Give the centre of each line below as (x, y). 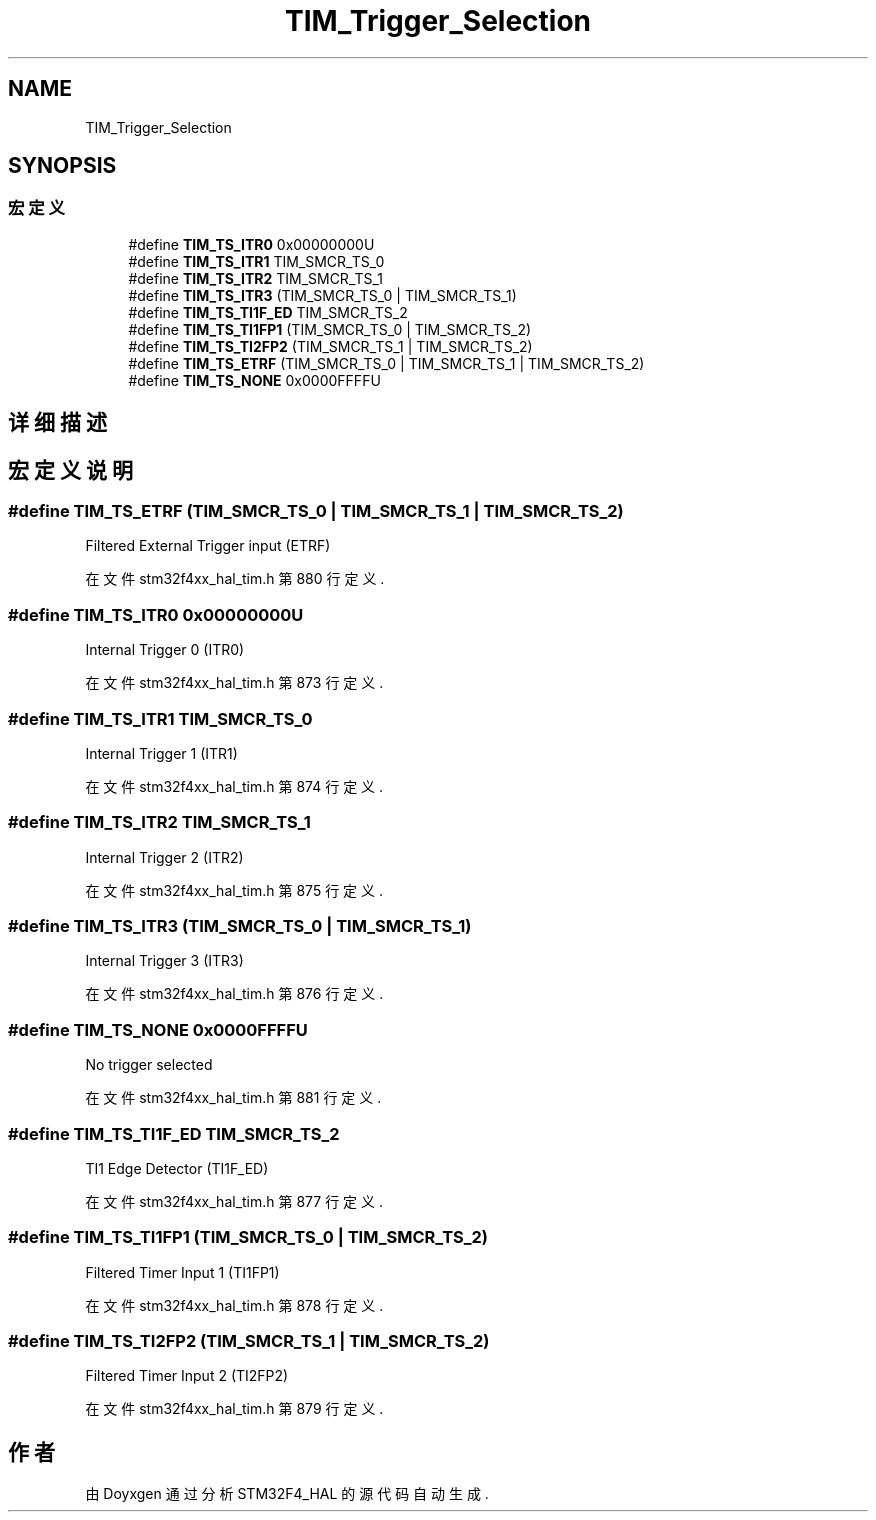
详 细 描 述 (57, 423)
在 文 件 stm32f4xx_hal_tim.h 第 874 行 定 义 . (234, 786)
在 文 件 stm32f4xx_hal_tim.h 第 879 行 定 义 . (234, 1409)
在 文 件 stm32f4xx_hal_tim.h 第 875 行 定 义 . (234, 890)
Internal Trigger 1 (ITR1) (161, 753)
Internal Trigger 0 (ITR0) (165, 650)
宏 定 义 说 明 (70, 470)
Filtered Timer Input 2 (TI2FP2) (187, 1376)
